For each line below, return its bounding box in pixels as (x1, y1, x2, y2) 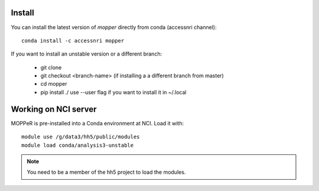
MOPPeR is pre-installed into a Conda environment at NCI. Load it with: (11, 119, 184, 127)
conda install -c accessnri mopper (21, 37, 125, 44)
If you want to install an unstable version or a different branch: (11, 50, 162, 57)
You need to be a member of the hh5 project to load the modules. (27, 169, 186, 176)
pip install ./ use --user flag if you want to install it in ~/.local (40, 89, 187, 96)
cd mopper (40, 80, 67, 88)
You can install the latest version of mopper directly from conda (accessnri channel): (11, 24, 217, 31)
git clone (40, 64, 62, 71)
